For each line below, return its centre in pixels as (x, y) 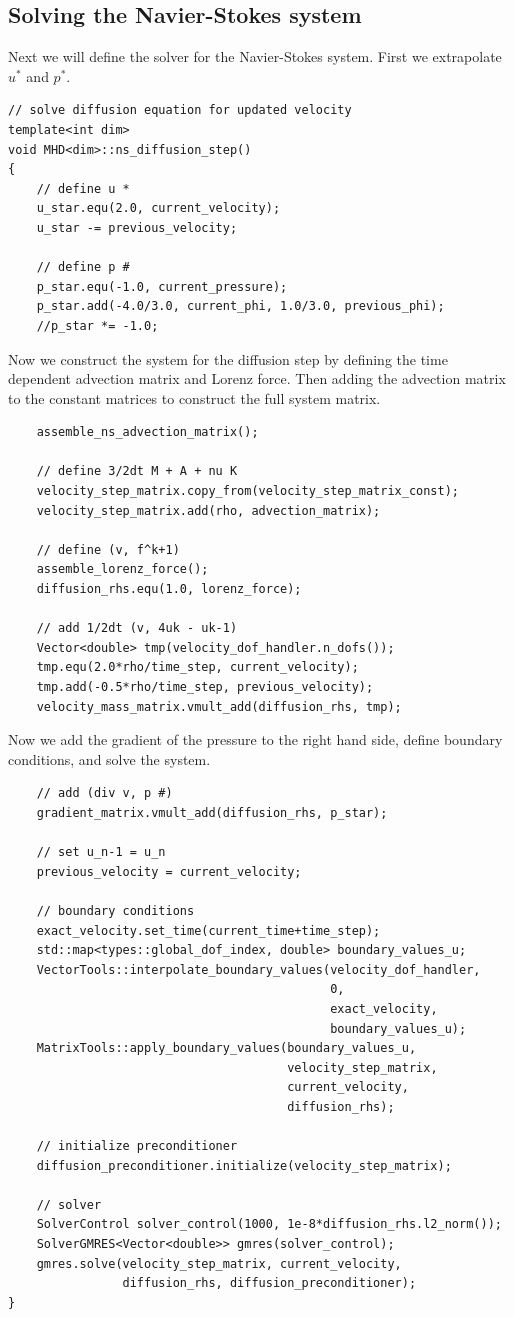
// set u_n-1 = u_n (101, 852)
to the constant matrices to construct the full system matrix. (194, 397)
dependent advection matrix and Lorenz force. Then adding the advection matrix (257, 378)
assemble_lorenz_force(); (122, 569)
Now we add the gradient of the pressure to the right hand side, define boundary (255, 739)
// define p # (83, 267)
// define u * (83, 188)
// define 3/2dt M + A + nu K (137, 471)
